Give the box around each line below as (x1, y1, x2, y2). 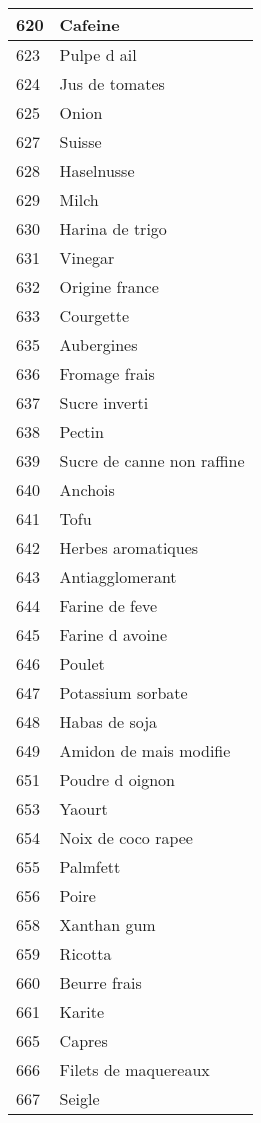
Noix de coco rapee (59, 826, 193, 849)
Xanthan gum (59, 913, 156, 936)
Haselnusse (59, 159, 135, 182)
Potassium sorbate (59, 681, 188, 704)
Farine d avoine (59, 623, 168, 646)
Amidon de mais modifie (59, 739, 231, 762)
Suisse (59, 130, 102, 153)
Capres (59, 1029, 108, 1052)
